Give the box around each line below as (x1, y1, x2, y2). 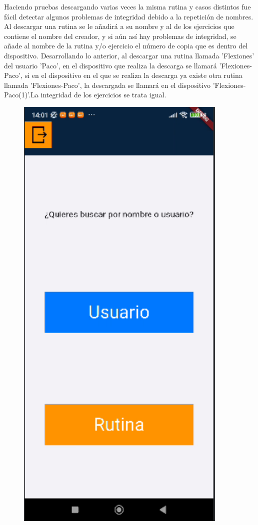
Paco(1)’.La (4, 89, 38, 100)
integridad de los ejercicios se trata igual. (40, 89, 166, 100)
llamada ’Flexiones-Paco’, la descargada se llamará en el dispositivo (4, 79, 211, 90)
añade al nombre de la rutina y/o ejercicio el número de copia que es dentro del (4, 40, 248, 51)
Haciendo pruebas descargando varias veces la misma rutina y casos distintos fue (4, 1, 251, 11)
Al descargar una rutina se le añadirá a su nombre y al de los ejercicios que (4, 21, 234, 31)
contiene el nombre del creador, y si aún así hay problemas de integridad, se (4, 30, 236, 41)
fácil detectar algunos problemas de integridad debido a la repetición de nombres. (4, 11, 253, 21)
